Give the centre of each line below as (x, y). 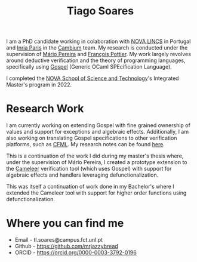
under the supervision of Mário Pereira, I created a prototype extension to (97, 162)
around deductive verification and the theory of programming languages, (96, 60)
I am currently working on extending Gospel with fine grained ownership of (98, 125)
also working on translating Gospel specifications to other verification (92, 138)
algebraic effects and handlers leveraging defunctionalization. (82, 175)
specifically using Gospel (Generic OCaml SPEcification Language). (89, 67)
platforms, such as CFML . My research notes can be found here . (86, 144)
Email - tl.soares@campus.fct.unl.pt (59, 240)
